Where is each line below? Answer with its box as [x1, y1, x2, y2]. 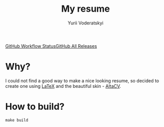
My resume [61, 3, 111, 15]
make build [5, 117, 29, 122]
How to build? [5, 101, 65, 112]
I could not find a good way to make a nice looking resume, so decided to [5, 77, 159, 84]
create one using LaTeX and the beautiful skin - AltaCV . [5, 83, 121, 89]
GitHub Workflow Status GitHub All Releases [5, 43, 97, 49]
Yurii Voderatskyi [68, 20, 103, 26]
